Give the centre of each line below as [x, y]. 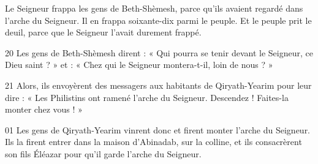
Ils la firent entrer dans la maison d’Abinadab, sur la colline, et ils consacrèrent [153, 142]
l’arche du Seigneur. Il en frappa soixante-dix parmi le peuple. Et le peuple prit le [158, 20]
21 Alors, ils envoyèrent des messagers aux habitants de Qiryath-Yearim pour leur [158, 85]
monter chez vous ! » [44, 109]
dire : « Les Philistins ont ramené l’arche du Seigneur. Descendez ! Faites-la [147, 97]
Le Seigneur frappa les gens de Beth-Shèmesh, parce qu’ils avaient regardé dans [154, 8]
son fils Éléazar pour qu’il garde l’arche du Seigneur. [103, 153]
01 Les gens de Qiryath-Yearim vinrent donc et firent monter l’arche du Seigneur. [158, 129]
